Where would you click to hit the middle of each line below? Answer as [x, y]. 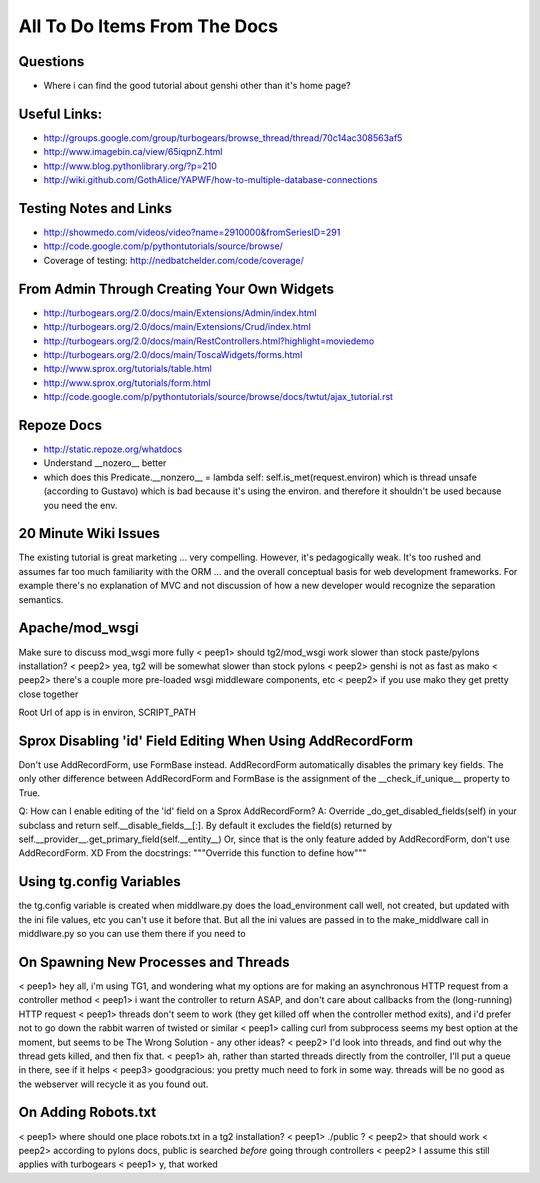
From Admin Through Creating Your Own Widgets [176, 288]
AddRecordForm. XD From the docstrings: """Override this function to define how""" [192, 853]
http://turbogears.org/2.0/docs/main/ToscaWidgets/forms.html [173, 354]
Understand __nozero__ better [105, 463]
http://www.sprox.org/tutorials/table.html [127, 369]
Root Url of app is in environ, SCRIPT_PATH [107, 712]
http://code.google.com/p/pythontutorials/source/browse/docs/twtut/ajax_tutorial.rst [218, 397]
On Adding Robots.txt [87, 1112]
